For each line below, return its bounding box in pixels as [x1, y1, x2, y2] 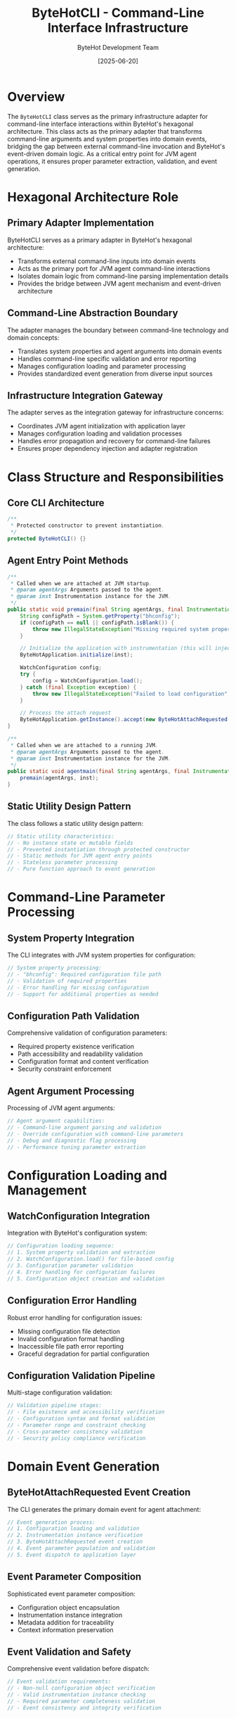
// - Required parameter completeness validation [7, 1698, 156, 1705]
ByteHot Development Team [77, 43, 159, 51]
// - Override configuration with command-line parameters [7, 1131, 184, 1138]
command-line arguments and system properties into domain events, [7, 134, 207, 143]
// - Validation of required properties [7, 977, 128, 984]
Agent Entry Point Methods [7, 554, 129, 567]
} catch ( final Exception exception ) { [20, 684, 137, 691]
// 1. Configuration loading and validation [7, 1525, 140, 1532]
